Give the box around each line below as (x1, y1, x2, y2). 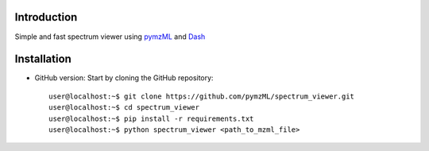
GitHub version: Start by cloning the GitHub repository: (34, 73, 214, 83)
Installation (14, 52, 71, 66)
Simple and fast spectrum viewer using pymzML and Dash (14, 32, 206, 41)
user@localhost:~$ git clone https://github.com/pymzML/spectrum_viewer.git (48, 91, 355, 101)
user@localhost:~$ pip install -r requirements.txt (48, 114, 254, 123)
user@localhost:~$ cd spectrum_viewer (48, 103, 200, 112)
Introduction (14, 10, 78, 24)
